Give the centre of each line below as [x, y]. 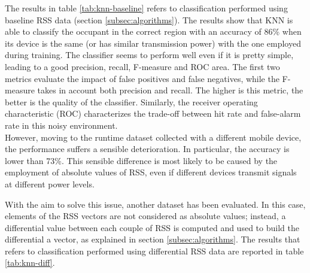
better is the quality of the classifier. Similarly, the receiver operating [131, 101]
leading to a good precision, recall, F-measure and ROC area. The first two [142, 66]
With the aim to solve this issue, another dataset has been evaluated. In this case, [155, 204]
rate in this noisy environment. [61, 125]
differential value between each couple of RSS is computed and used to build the [152, 227]
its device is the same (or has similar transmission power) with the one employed [153, 43]
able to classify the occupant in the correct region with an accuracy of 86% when [153, 31]
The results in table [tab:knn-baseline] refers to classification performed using [146, 8]
